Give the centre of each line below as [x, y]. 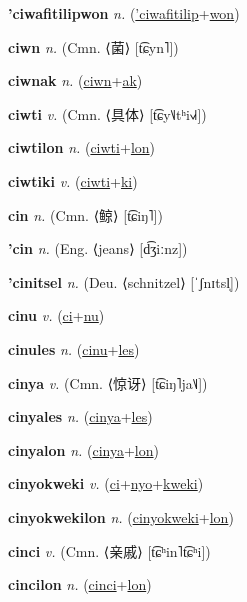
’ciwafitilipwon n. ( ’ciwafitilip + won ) [124, 13]
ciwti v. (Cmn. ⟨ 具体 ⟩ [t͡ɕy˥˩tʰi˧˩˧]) [107, 113]
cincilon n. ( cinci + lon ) [80, 584]
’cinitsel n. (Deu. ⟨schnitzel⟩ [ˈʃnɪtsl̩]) [124, 281]
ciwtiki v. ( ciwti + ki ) [73, 180]
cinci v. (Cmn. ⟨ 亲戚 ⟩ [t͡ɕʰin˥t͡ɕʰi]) [109, 550]
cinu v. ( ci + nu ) [56, 315]
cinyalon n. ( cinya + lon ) [83, 449]
